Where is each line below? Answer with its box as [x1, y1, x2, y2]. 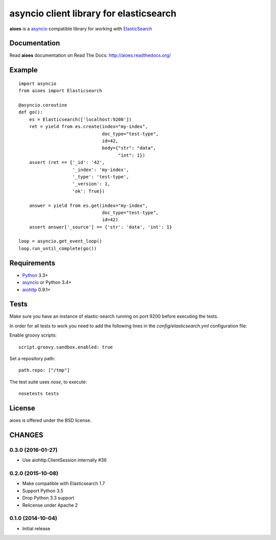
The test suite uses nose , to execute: [9, 379, 87, 385]
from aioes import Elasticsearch [18, 88, 102, 94]
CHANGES [9, 430, 43, 439]
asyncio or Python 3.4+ [22, 279, 72, 285]
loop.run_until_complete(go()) [18, 245, 97, 251]
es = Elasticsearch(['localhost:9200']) [29, 116, 132, 122]
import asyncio [18, 80, 57, 87]
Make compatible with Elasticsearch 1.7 [22, 481, 105, 487]
